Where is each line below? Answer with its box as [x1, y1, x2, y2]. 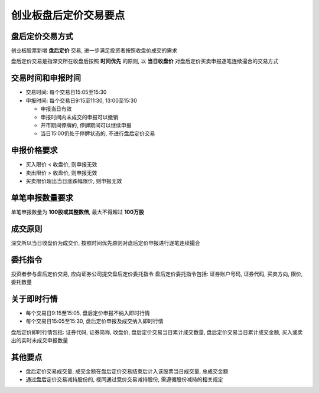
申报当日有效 [40, 105, 72, 112]
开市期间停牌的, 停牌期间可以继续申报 [40, 122, 132, 129]
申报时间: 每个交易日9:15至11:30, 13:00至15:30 [25, 97, 137, 104]
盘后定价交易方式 [11, 31, 73, 41]
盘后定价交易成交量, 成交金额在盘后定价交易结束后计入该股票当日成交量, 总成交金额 [25, 368, 229, 375]
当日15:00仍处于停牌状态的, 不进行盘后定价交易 [40, 130, 155, 137]
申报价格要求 [11, 145, 58, 156]
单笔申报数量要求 [11, 192, 73, 203]
